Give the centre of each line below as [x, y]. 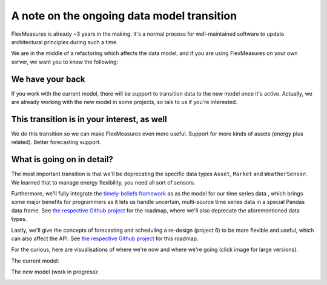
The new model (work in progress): [55, 272]
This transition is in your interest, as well [89, 119]
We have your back [48, 79]
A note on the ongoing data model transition [124, 16]
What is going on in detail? [62, 159]
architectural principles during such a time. [64, 42]
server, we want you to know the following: [64, 62]
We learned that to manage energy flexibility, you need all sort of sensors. [103, 182]
